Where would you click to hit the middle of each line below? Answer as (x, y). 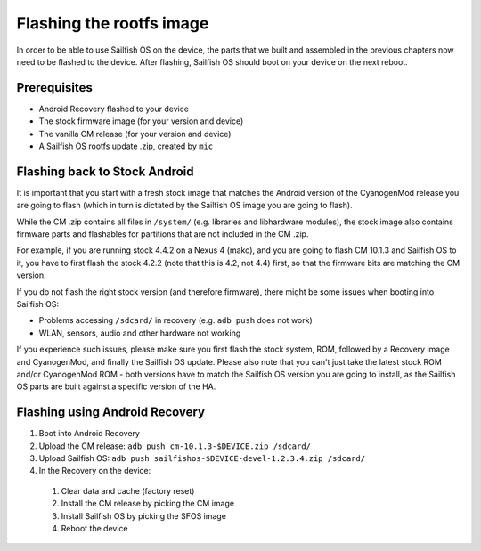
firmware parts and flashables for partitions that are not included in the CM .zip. (163, 234)
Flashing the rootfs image (113, 23)
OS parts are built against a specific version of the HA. (116, 386)
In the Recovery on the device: (95, 471)
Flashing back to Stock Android (105, 171)
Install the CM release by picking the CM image (148, 504)
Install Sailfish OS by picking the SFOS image (144, 515)
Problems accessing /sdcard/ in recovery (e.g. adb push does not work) (176, 320)
